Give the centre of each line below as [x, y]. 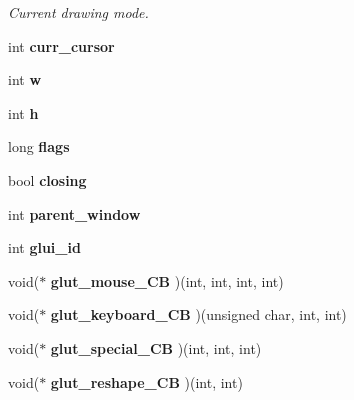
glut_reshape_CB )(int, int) [146, 381]
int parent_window [74, 213]
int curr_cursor [61, 45]
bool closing [47, 179]
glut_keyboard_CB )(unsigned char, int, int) [198, 314]
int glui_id [44, 247]
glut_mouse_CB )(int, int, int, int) [167, 280]
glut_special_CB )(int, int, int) [156, 347]
